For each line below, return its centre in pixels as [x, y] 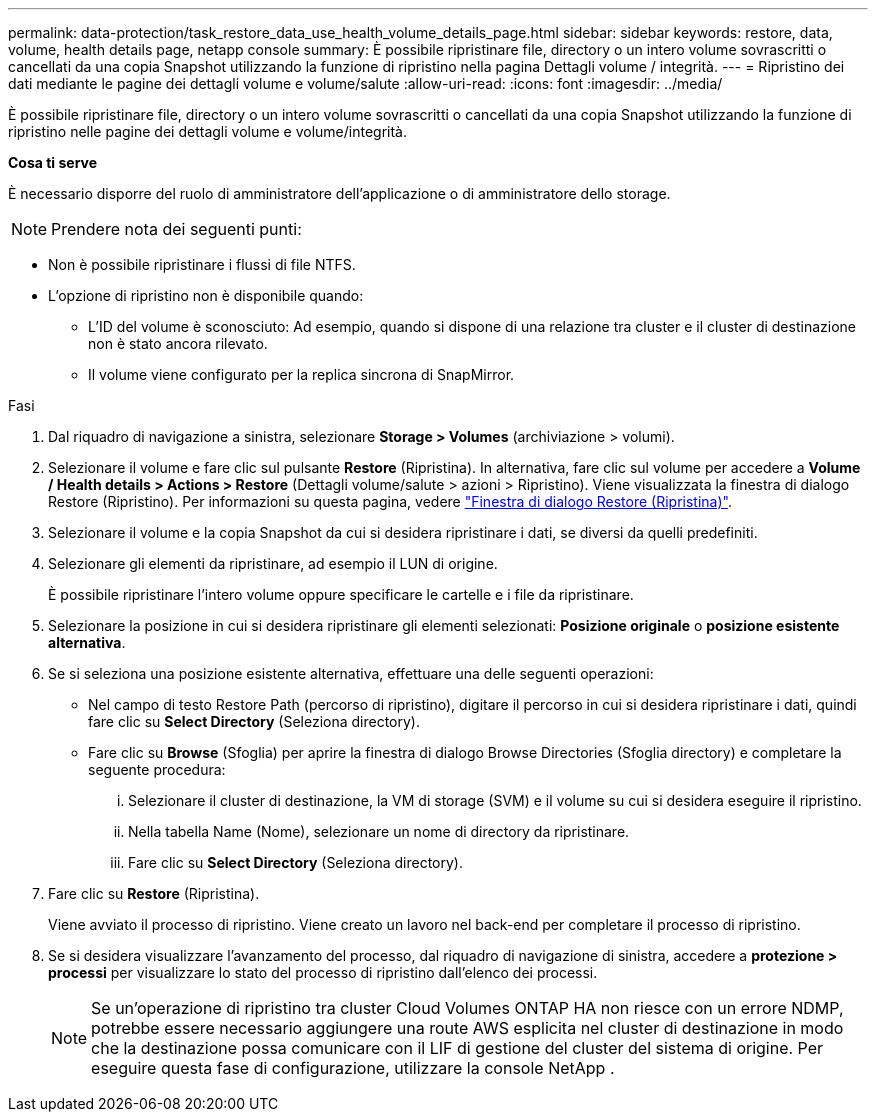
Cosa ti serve [53, 162]
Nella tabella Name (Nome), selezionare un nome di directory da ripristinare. [379, 831]
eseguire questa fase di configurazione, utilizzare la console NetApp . [353, 1068]
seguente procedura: [157, 769]
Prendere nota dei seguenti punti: [176, 229]
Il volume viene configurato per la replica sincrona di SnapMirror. [301, 374]
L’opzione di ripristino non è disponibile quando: [206, 295]
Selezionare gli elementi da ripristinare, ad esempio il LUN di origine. [273, 563]
